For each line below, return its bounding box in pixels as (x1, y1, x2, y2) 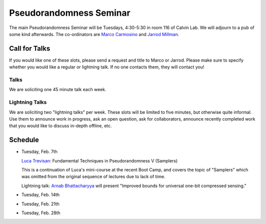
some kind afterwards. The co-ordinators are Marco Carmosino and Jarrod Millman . (9, 31, 179, 37)
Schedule (9, 136, 39, 144)
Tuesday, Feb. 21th (21, 201, 60, 207)
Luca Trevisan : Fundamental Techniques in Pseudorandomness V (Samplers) (21, 158, 178, 163)
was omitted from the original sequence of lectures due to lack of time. (21, 174, 166, 180)
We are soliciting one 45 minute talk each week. (9, 87, 106, 93)
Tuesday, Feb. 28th (21, 210, 61, 216)
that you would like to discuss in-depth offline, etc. (9, 123, 112, 129)
